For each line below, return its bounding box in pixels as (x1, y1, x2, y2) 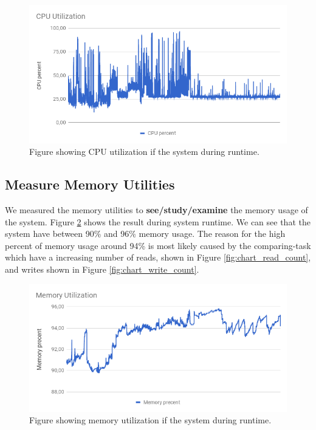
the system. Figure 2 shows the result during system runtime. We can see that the (5, 215, 311, 228)
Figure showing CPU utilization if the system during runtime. (29, 145, 259, 158)
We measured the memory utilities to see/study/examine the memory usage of (5, 203, 308, 216)
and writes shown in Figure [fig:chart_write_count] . (5, 263, 199, 276)
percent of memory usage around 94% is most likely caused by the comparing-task (5, 239, 311, 251)
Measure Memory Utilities (5, 175, 175, 194)
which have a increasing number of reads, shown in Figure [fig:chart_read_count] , (5, 251, 311, 264)
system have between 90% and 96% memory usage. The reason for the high (5, 227, 286, 240)
